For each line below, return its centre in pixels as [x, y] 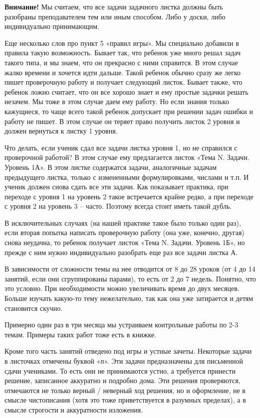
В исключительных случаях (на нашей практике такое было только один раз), [123, 222]
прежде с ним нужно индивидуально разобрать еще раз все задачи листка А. [121, 252]
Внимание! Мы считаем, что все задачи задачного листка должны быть [114, 6]
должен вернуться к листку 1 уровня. [61, 131]
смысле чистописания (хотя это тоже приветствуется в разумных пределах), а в [125, 400]
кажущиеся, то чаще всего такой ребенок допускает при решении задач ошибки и [129, 111]
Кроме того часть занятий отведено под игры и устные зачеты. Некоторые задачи [128, 351]
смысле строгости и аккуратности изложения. [74, 409]
